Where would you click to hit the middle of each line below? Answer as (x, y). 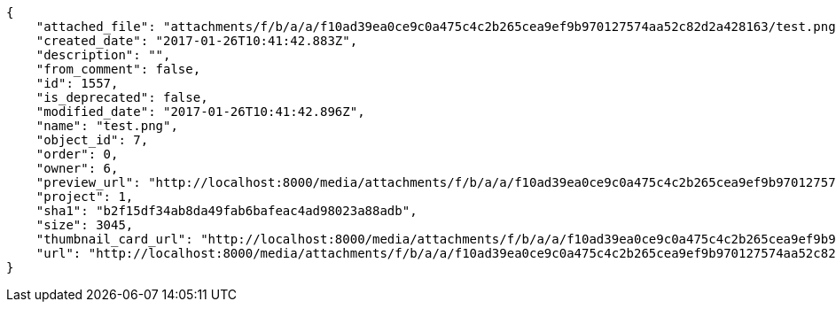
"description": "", (103, 55)
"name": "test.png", (107, 126)
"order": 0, (77, 154)
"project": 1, (85, 197)
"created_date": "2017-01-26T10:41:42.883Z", (197, 41)
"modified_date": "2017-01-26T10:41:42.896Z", (200, 112)
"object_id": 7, (92, 140)
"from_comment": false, (118, 69)
